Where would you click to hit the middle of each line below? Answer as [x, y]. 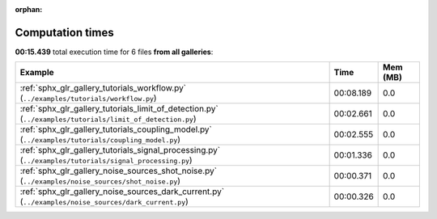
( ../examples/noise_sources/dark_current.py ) [104, 202]
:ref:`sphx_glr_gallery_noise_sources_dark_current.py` [122, 192]
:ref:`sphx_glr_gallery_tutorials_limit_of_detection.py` [119, 109]
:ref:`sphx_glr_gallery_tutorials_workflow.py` [103, 88]
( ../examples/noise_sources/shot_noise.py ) [100, 181]
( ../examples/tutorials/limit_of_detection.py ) [108, 119]
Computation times [64, 32]
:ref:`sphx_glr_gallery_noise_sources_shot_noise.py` [119, 171]
